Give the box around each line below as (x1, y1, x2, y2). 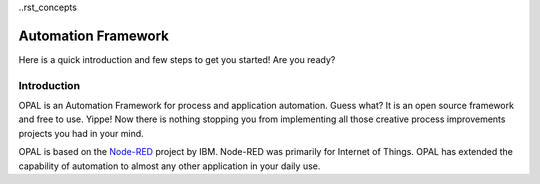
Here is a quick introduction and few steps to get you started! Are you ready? (18, 53, 336, 65)
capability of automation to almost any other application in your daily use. (18, 160, 321, 172)
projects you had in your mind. (18, 127, 144, 139)
